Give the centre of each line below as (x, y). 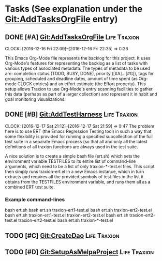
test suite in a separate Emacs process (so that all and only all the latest (76, 141)
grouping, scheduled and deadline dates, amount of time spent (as (71, 79)
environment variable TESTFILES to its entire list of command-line (71, 161)
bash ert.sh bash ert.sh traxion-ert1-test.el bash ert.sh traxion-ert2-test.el (79, 210)
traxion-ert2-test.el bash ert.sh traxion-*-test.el (66, 220)
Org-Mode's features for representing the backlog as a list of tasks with (76, 63)
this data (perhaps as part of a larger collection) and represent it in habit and (81, 94)
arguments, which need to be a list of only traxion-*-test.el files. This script (80, 166)
